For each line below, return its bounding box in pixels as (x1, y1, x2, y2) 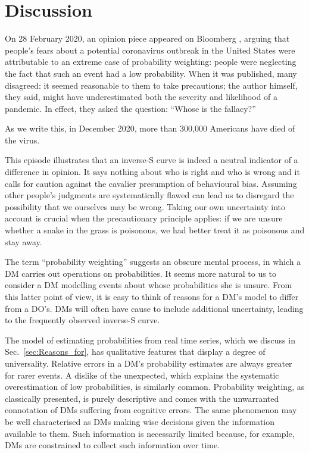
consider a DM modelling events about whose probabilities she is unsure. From (5, 279, 292, 291)
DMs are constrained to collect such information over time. (5, 439, 220, 451)
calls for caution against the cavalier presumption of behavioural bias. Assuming (5, 177, 297, 189)
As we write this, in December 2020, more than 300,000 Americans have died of (5, 122, 295, 135)
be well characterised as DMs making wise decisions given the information (5, 415, 275, 427)
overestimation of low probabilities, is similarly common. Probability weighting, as (5, 380, 305, 393)
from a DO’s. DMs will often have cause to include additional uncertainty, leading (5, 302, 304, 314)
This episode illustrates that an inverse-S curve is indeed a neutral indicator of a (5, 154, 298, 166)
